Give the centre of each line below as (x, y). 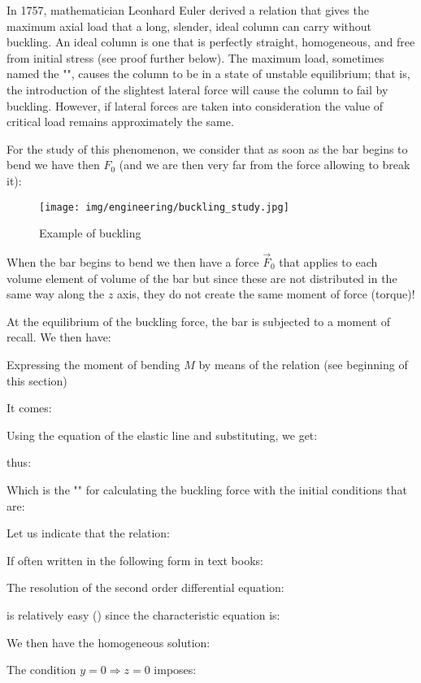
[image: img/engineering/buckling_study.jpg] (164, 207)
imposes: (175, 670)
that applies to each (328, 262)
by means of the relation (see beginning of (303, 364)
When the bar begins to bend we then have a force (133, 262)
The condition (41, 670)
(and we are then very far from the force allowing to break (265, 165)
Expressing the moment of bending (93, 364)
